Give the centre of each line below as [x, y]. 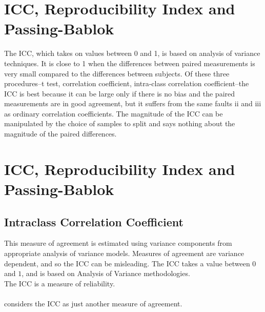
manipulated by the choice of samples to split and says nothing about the [120, 123]
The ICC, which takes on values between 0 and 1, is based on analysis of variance [132, 53]
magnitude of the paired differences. [60, 134]
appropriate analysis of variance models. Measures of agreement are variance [124, 253]
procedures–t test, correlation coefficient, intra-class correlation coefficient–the [127, 83]
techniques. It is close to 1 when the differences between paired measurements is [130, 63]
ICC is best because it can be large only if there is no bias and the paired [120, 93]
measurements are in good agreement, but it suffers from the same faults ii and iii [133, 103]
